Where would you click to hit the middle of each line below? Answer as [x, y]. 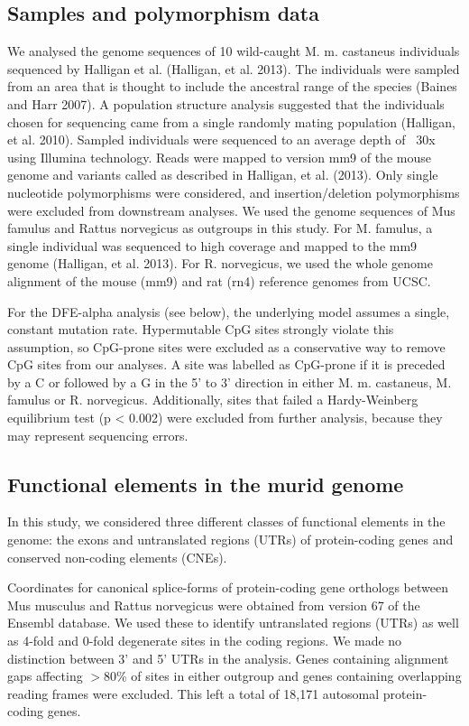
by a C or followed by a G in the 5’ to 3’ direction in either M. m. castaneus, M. [230, 382]
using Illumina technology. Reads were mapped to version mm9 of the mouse [219, 157]
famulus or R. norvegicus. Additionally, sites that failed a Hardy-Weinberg [213, 400]
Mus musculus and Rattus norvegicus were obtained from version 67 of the [214, 605]
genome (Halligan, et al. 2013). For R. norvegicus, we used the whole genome [220, 263]
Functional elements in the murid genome [206, 484]
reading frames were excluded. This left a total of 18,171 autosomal [193, 693]
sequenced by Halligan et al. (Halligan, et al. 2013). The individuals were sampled [234, 68]
